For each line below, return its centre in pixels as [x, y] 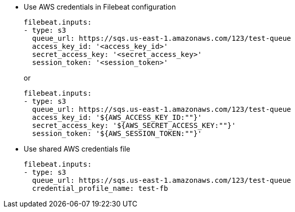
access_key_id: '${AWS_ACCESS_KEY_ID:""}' [117, 117]
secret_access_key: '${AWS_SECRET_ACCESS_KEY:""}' [134, 125]
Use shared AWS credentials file [77, 149]
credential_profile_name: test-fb [100, 188]
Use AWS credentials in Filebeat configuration [100, 7]
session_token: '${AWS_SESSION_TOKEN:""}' [117, 133]
